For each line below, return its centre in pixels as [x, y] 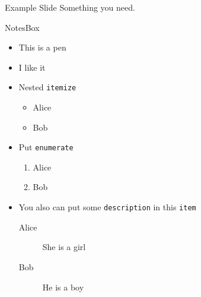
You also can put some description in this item [107, 207]
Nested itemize [47, 87]
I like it [32, 67]
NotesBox [22, 27]
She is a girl [64, 247]
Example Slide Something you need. [70, 7]
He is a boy [63, 287]
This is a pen [42, 47]
